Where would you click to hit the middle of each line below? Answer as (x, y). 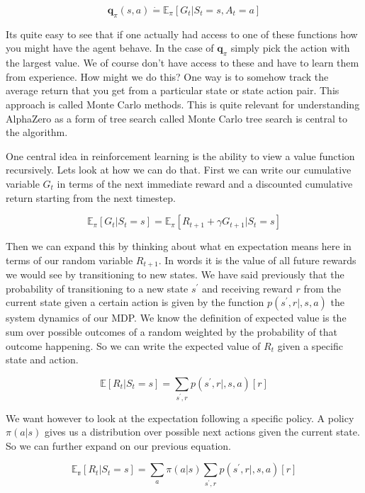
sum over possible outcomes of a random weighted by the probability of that (172, 331)
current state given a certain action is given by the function (135, 302)
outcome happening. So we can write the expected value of (133, 345)
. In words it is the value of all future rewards (257, 260)
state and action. (42, 359)
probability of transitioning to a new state (97, 288)
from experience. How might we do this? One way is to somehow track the (167, 76)
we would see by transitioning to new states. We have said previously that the (175, 274)
